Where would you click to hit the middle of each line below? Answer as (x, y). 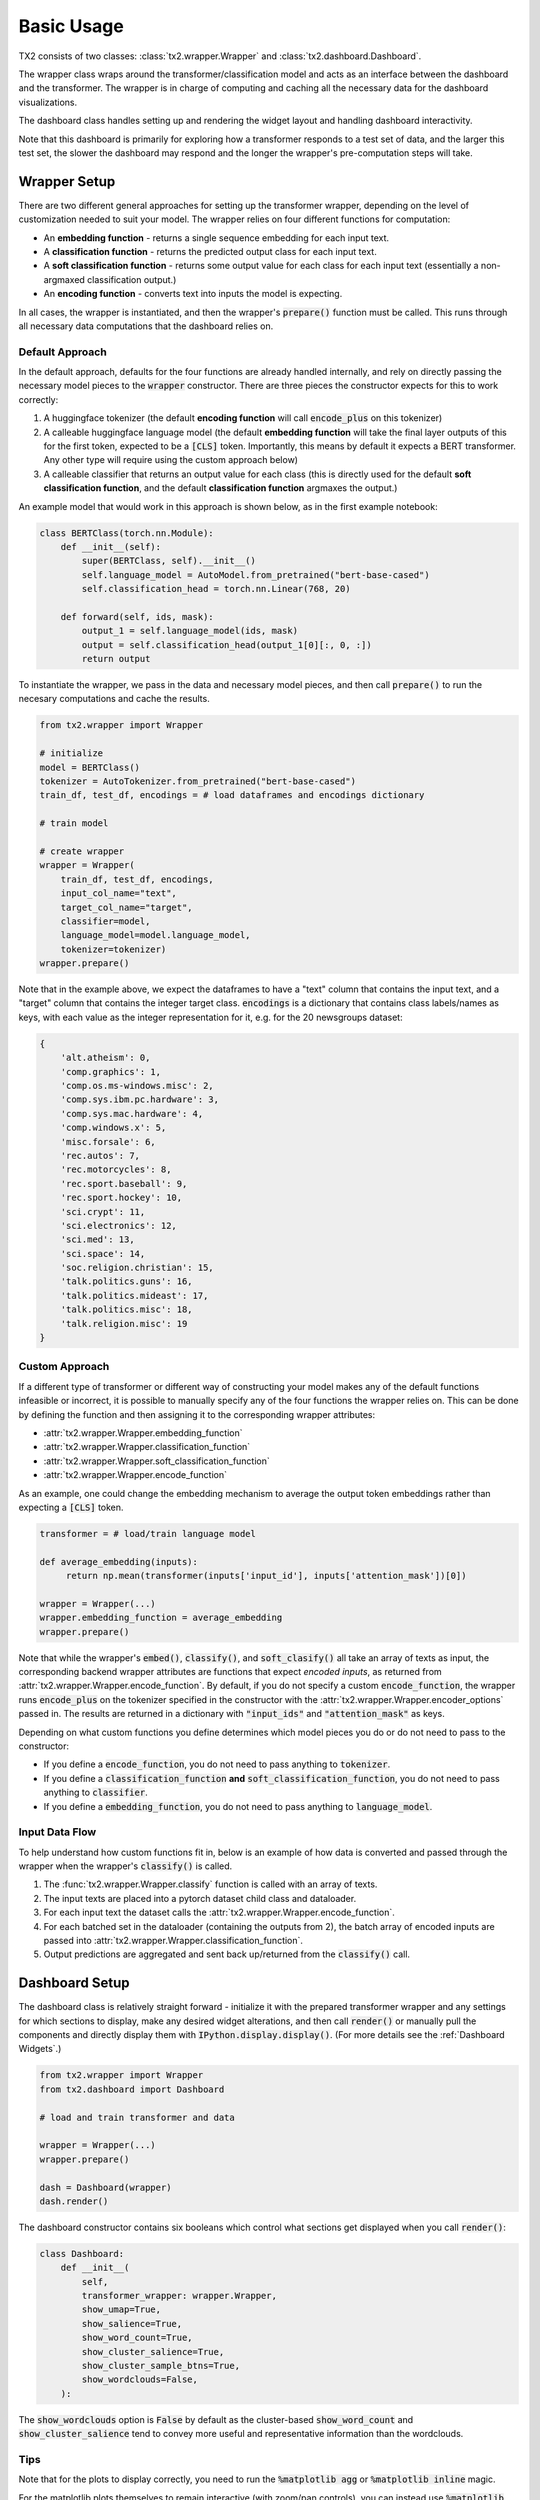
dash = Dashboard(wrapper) (105, 2187)
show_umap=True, (121, 2309)
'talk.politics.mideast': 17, (134, 1295)
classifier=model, (105, 921)
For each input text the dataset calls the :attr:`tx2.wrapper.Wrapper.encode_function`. (219, 1912)
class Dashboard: (82, 2253)
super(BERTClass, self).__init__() (169, 561)
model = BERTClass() (89, 767)
